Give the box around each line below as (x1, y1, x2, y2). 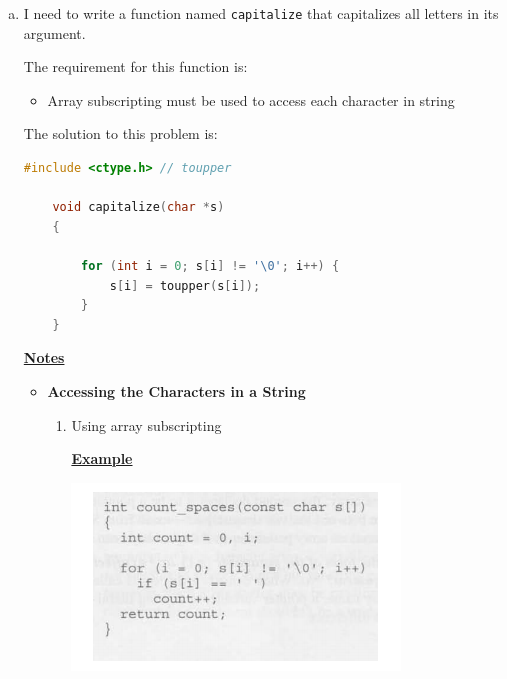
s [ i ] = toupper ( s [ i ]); (109, 278, 261, 293)
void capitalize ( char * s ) (52, 200, 225, 215)
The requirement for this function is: (23, 56, 248, 77)
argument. (23, 22, 86, 43)
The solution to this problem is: (23, 123, 218, 144)
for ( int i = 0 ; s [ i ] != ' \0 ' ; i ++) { (81, 259, 340, 273)
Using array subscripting (71, 414, 222, 435)
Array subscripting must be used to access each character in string (47, 89, 455, 110)
